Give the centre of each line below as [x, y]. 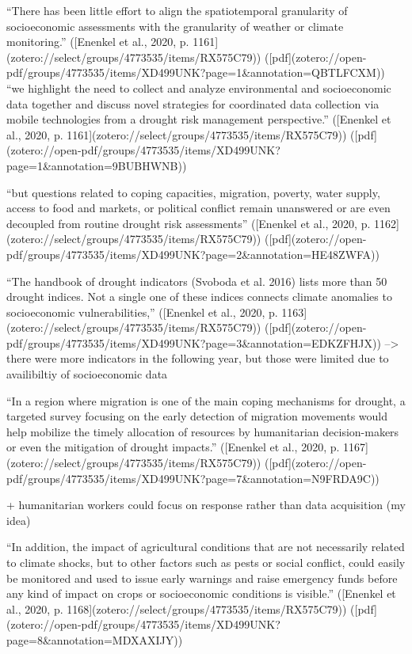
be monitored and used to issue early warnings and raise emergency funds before [202, 578]
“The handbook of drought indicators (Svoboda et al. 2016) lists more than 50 [197, 281]
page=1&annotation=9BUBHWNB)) [97, 165]
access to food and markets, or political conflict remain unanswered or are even [198, 208]
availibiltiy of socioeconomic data [87, 374]
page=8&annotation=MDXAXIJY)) [95, 639]
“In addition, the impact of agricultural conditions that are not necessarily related [206, 547]
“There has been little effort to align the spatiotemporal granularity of [177, 10]
